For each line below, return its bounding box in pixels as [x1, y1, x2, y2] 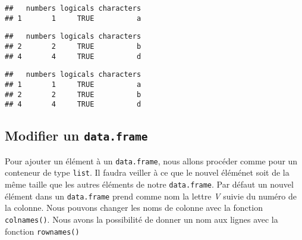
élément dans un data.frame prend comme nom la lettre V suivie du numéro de [5, 189, 297, 202]
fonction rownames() [5, 225, 80, 237]
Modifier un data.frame [5, 126, 148, 145]
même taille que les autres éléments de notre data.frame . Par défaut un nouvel [5, 178, 294, 190]
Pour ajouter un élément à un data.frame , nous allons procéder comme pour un [5, 154, 298, 167]
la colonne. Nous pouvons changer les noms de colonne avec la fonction [5, 201, 263, 214]
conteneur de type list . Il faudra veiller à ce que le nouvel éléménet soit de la [5, 166, 290, 179]
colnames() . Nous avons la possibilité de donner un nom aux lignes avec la [5, 213, 278, 225]
